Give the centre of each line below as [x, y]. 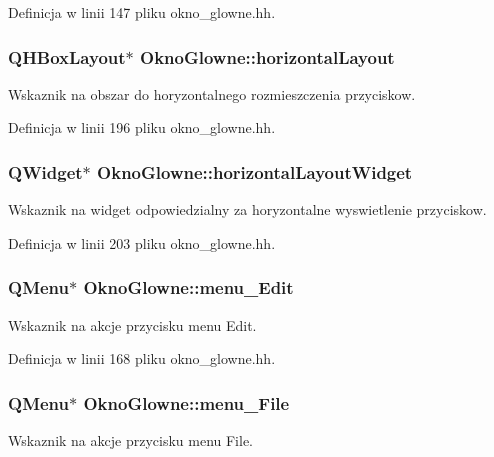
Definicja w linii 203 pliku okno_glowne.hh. [142, 242]
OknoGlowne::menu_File [186, 402]
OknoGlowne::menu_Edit [188, 287]
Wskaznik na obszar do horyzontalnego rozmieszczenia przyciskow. [212, 93]
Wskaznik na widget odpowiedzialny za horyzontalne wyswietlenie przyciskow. [247, 209]
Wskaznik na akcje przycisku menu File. [130, 440]
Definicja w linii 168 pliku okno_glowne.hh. [142, 358]
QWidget [45, 171]
